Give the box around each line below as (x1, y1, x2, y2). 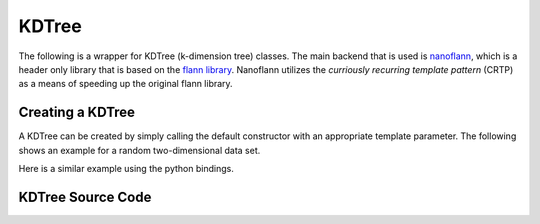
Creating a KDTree (18, 104, 135, 121)
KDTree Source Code (18, 188, 152, 205)
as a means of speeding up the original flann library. (18, 78, 234, 90)
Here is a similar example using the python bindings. (18, 163, 234, 175)
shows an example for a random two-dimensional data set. (18, 144, 261, 156)
